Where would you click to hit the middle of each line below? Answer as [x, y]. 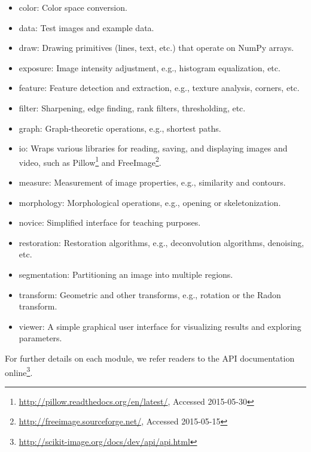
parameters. [40, 338]
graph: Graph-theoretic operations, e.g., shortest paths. [120, 128]
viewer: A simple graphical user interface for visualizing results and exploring [160, 326]
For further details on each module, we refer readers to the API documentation [150, 358]
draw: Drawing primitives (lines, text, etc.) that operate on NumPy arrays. [156, 48]
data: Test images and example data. [86, 27]
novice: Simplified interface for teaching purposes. [110, 222]
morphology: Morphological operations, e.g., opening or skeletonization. [150, 202]
